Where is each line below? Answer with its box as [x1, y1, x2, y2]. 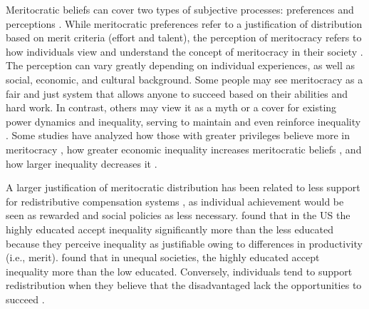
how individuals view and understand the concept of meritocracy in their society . [6, 44, 363, 59]
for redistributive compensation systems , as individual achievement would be [6, 193, 344, 208]
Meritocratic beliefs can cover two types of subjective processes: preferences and [6, 2, 354, 16]
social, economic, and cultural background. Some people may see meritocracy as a [6, 71, 363, 86]
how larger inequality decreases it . [6, 156, 157, 171]
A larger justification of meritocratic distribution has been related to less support [6, 180, 360, 195]
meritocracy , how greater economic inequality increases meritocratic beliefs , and [6, 141, 362, 156]
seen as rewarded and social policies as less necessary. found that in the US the [6, 208, 350, 223]
